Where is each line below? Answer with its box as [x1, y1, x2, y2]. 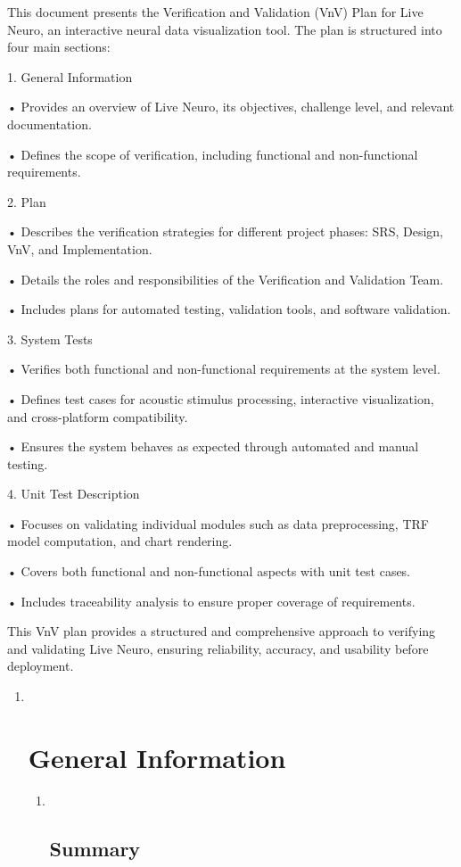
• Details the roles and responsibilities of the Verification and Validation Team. [7, 269, 444, 288]
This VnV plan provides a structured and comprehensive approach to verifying [7, 622, 436, 640]
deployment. [7, 656, 74, 675]
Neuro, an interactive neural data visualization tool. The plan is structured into [7, 20, 442, 38]
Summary [49, 834, 141, 862]
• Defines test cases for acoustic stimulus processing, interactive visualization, [7, 389, 434, 408]
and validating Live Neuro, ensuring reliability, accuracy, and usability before [7, 639, 429, 657]
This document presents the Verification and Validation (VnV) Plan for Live [7, 3, 424, 21]
